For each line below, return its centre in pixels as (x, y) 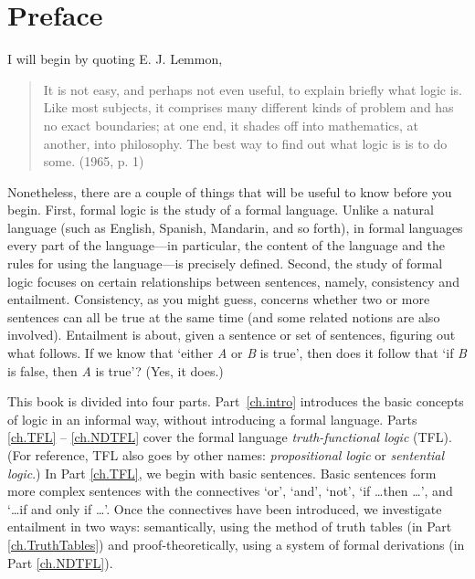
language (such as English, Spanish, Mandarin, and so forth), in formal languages (235, 227)
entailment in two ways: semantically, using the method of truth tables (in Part (230, 526)
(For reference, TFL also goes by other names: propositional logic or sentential (226, 455)
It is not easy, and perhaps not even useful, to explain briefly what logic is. (253, 89)
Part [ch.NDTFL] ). (60, 562)
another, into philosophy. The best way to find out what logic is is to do (245, 143)
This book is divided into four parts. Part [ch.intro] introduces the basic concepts (236, 401)
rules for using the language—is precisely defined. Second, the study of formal (225, 263)
